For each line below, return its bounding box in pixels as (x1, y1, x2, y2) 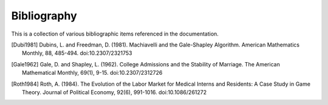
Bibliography (11, 9, 77, 22)
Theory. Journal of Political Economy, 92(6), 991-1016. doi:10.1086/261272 (22, 88, 207, 96)
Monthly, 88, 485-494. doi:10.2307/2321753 (22, 49, 133, 57)
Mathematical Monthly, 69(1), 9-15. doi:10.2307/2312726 (22, 69, 163, 77)
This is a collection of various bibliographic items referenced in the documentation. (11, 30, 219, 37)
